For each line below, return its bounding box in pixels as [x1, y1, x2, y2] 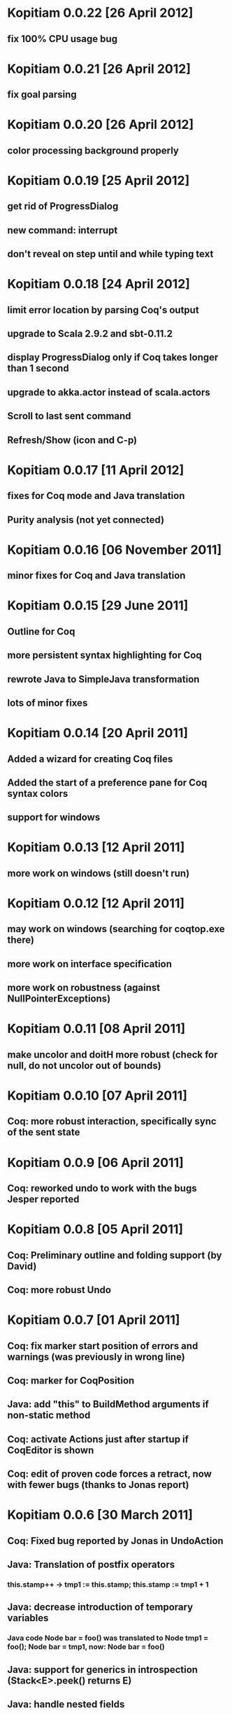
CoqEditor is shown [7, 1444, 94, 1456]
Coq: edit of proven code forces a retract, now [7, 1468, 212, 1480]
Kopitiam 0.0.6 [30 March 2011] [7, 1507, 194, 1523]
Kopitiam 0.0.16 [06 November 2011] [7, 542, 222, 558]
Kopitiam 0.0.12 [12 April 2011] [7, 896, 185, 912]
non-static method [7, 1409, 91, 1421]
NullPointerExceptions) [7, 993, 111, 1005]
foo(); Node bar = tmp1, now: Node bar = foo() [7, 1642, 166, 1652]
